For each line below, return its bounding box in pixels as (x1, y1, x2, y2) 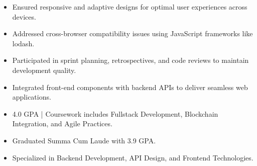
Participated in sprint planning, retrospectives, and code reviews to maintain (12, 55, 249, 65)
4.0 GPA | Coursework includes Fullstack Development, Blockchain (12, 108, 218, 119)
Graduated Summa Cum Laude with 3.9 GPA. (12, 135, 156, 145)
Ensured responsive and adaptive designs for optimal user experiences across (12, 2, 247, 12)
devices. (12, 11, 36, 22)
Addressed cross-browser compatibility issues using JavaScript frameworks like (12, 28, 253, 39)
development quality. (12, 64, 76, 75)
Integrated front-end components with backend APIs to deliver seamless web (12, 81, 248, 92)
